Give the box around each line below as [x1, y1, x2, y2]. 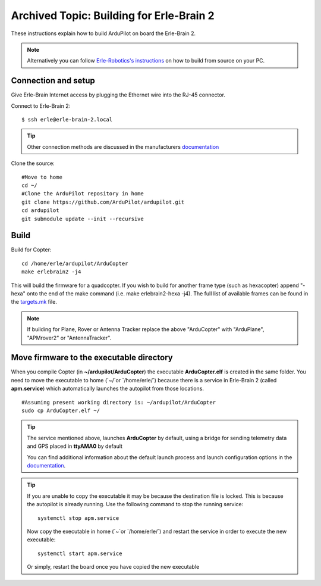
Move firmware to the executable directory [11, 353, 173, 363]
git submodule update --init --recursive [21, 215, 144, 222]
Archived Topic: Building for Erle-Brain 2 [11, 9, 215, 22]
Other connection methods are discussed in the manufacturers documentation [27, 143, 219, 150]
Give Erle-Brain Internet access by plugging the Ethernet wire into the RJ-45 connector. [11, 91, 226, 98]
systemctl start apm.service [37, 550, 122, 557]
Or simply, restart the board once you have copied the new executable [27, 563, 200, 571]
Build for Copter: [11, 246, 52, 253]
